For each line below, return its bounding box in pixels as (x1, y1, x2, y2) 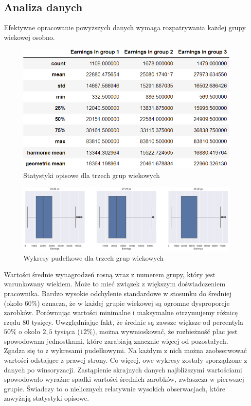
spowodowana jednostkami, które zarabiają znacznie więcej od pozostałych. (4, 335, 228, 346)
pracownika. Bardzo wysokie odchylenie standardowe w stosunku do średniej (4, 288, 232, 298)
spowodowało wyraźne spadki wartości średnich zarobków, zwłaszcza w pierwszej (4, 374, 244, 384)
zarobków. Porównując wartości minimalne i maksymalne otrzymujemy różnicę (4, 307, 238, 318)
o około (18, 326, 40, 336)
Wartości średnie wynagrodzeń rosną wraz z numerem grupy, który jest (4, 269, 216, 279)
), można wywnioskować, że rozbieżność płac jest (92, 326, 238, 336)
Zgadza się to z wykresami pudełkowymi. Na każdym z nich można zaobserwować (4, 345, 247, 355)
